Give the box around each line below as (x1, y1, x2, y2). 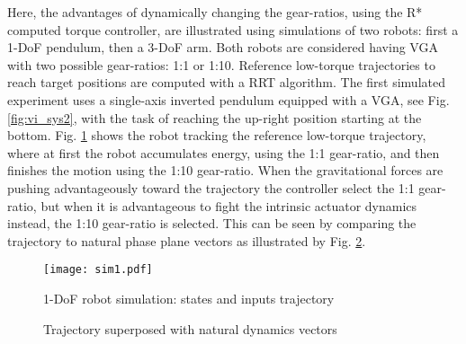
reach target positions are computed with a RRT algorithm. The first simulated (7, 73, 445, 92)
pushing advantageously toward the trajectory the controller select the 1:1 (7, 178, 415, 197)
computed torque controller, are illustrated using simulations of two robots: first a (7, 20, 459, 39)
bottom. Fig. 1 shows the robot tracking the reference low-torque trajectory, (7, 126, 426, 145)
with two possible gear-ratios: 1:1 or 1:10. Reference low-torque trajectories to (7, 55, 435, 74)
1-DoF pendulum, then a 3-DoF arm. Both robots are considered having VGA (7, 38, 438, 57)
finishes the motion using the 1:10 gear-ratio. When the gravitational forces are (7, 161, 444, 180)
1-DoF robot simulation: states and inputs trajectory (43, 288, 335, 307)
